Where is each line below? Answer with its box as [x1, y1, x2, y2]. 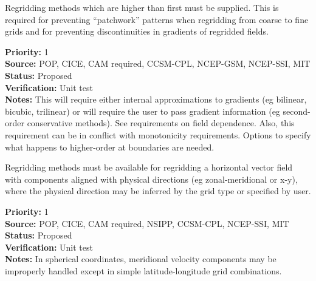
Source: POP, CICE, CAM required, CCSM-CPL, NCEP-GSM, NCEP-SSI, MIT [5, 57, 311, 70]
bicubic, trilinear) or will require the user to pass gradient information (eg [5, 104, 280, 117]
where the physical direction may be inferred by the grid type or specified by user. [5, 185, 311, 197]
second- [283, 104, 311, 117]
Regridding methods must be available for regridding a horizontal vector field [5, 161, 293, 174]
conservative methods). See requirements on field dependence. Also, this [27, 117, 295, 129]
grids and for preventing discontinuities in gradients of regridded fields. [5, 25, 269, 38]
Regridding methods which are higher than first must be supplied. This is [5, 1, 279, 13]
